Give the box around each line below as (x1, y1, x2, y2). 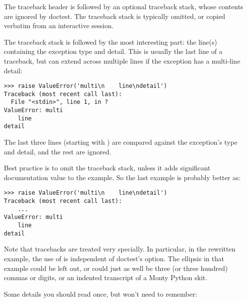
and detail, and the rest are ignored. (4, 146, 112, 156)
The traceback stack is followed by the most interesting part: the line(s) (4, 36, 217, 47)
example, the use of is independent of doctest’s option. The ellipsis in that (4, 253, 224, 263)
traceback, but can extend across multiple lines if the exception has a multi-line (4, 55, 240, 66)
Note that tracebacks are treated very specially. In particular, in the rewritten (4, 244, 236, 254)
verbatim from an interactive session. (4, 20, 114, 31)
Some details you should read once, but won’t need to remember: (4, 288, 198, 299)
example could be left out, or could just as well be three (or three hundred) (4, 263, 228, 273)
